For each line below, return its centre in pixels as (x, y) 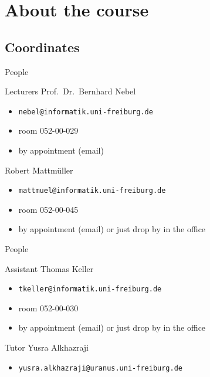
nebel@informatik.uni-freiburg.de (86, 112)
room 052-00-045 (48, 209)
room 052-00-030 (48, 308)
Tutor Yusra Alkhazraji (47, 347)
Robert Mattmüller (39, 170)
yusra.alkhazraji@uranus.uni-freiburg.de (100, 368)
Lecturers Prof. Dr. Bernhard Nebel (70, 91)
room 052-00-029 (48, 130)
